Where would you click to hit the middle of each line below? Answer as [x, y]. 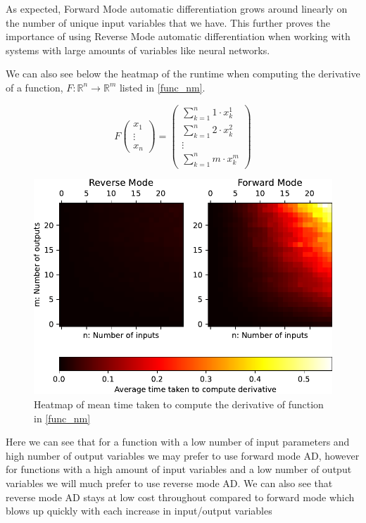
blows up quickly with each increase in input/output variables [139, 511]
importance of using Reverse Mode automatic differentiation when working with [178, 36]
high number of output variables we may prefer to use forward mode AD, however [183, 455]
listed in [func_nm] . [162, 87]
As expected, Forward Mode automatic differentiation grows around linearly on [177, 8]
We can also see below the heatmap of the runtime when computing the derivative [183, 74]
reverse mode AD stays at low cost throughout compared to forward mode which [180, 497]
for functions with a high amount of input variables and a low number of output [179, 469]
